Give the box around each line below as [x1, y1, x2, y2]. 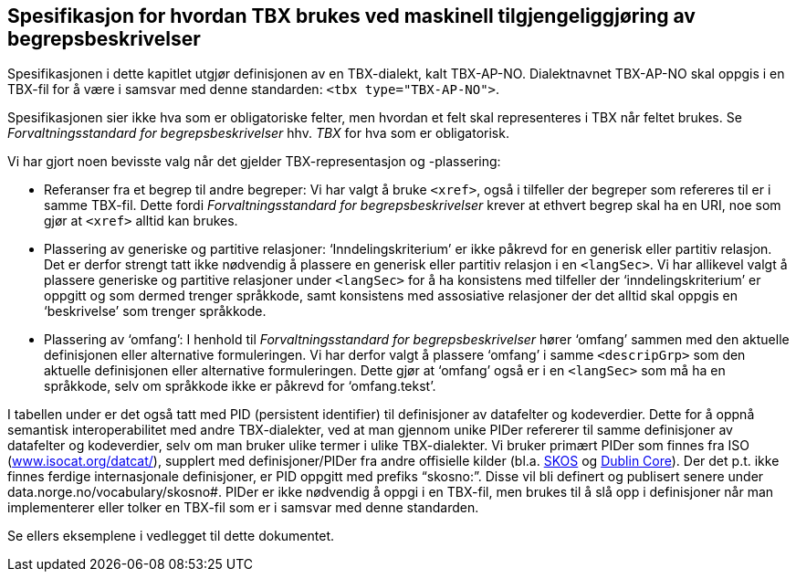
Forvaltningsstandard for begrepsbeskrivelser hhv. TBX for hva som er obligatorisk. [7, 125, 509, 142]
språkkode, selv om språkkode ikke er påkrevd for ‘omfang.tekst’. [44, 378, 436, 395]
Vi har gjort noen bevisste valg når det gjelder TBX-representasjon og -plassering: [7, 153, 501, 170]
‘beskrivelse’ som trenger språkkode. [44, 303, 267, 320]
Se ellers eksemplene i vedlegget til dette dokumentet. [7, 528, 335, 544]
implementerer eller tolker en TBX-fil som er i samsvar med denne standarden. [7, 500, 479, 516]
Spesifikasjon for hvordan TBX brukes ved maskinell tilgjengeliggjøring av [7, 5, 696, 27]
